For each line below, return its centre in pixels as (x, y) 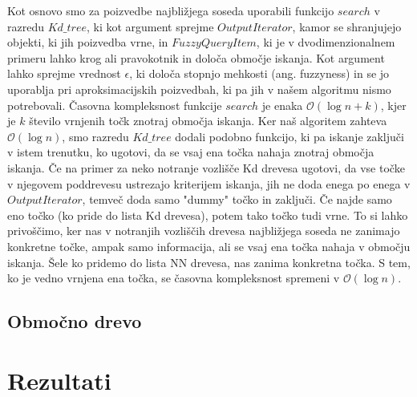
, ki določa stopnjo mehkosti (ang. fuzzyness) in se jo (259, 73)
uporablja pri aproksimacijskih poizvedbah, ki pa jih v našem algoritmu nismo (199, 89)
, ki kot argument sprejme (150, 26)
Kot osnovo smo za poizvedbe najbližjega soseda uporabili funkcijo (171, 10)
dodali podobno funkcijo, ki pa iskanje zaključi (289, 136)
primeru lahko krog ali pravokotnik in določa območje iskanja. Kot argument (196, 57)
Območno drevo (75, 321)
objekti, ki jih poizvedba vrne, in (88, 42)
